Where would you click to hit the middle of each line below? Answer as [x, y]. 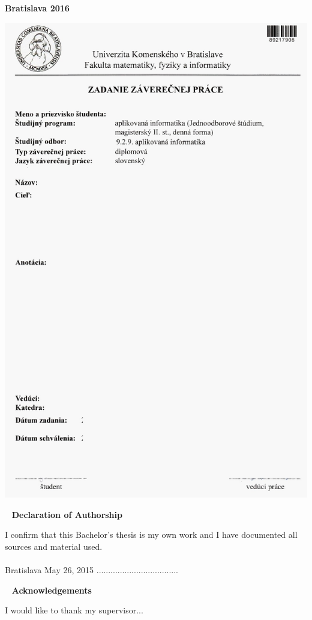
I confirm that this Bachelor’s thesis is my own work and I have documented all [151, 534]
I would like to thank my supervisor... [74, 610]
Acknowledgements [52, 590]
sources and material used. [54, 546]
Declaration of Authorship [67, 514]
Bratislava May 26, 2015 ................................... [91, 570]
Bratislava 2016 [37, 8]
